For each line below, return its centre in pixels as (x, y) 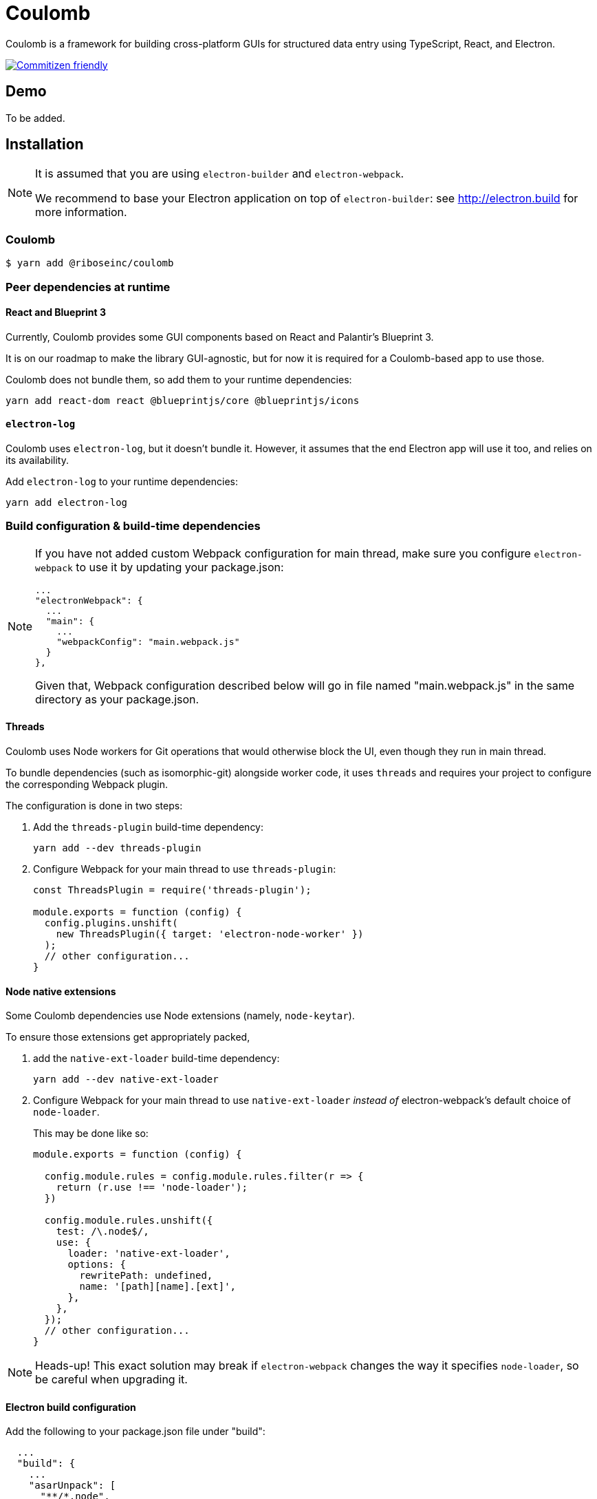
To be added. (35, 118)
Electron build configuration (71, 1407)
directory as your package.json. (117, 699)
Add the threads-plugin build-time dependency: (149, 827)
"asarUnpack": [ (72, 1486)
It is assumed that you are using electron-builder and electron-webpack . (220, 174)
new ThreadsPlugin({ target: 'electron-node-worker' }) (210, 934)
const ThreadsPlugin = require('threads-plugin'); (172, 890)
